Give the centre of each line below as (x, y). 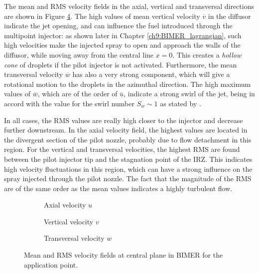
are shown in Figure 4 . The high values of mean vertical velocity (102, 16)
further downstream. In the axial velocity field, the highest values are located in (126, 130)
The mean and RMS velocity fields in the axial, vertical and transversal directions (129, 6)
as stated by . (181, 103)
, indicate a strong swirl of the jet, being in (189, 94)
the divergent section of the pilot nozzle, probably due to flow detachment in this (128, 139)
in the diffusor (229, 16)
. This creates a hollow (207, 54)
